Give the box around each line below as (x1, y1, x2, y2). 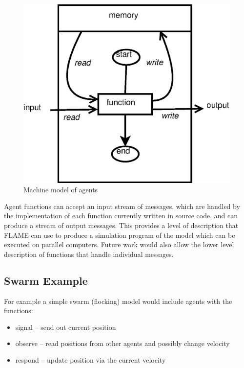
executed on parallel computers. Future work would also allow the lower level (4, 239, 234, 250)
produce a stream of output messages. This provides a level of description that (4, 220, 239, 230)
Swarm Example (4, 273, 88, 288)
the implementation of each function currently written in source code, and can (4, 210, 238, 221)
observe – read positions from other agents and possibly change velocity (15, 338, 230, 348)
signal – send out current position (15, 322, 116, 332)
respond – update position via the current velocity (15, 354, 166, 365)
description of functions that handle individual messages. (4, 249, 174, 259)
